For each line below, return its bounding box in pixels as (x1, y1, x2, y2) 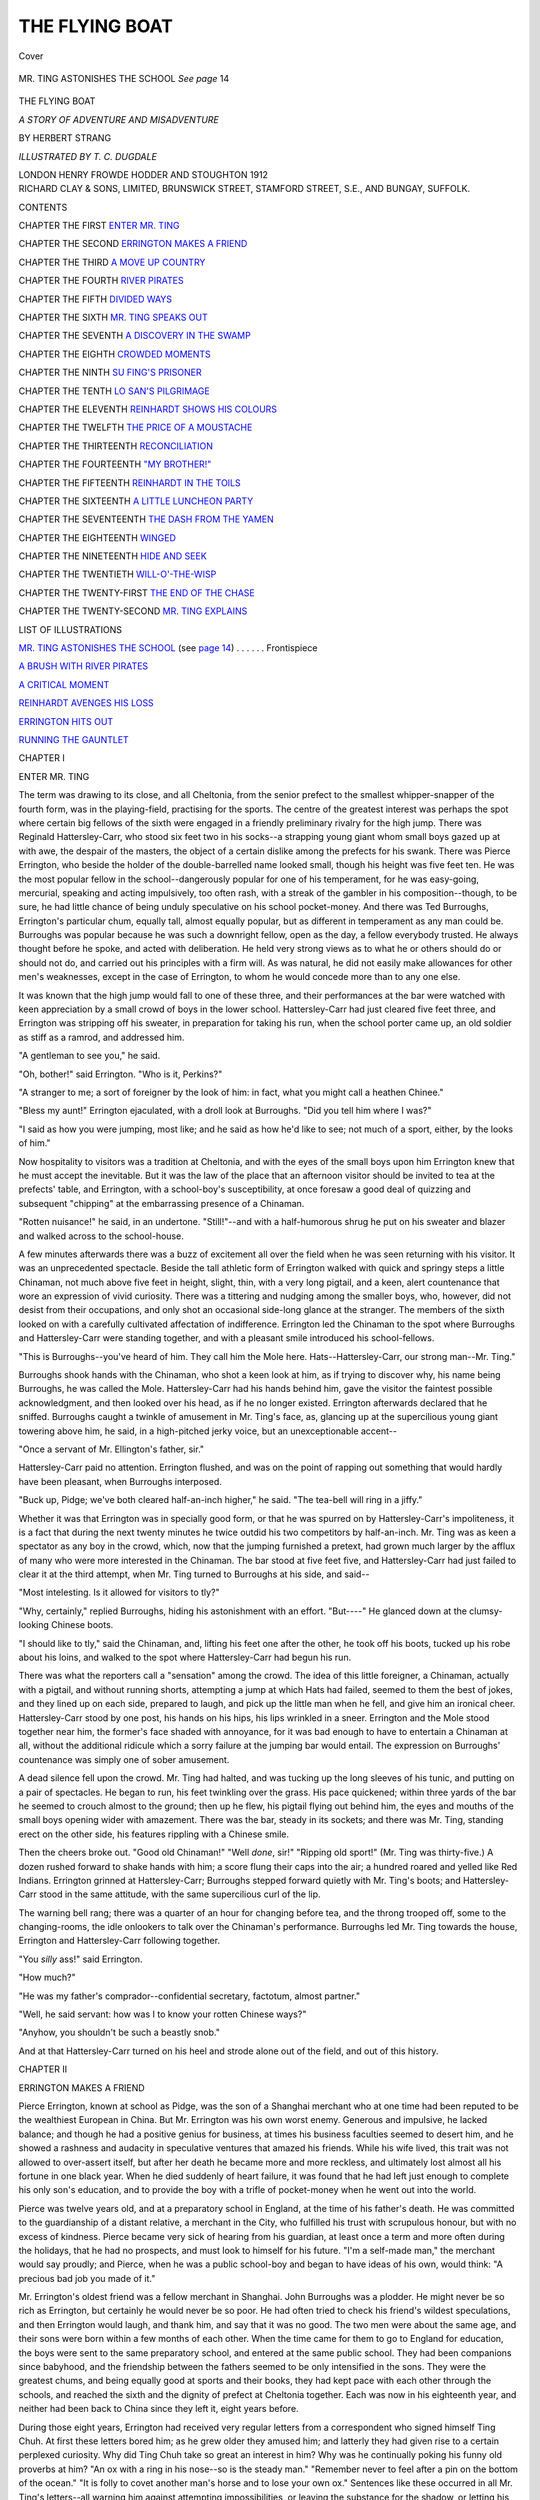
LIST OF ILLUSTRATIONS (18, 623, 122, 635)
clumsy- (468, 1605, 503, 1617)
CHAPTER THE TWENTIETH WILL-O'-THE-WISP (18, 568, 217, 580)
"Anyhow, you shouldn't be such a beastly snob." (18, 2026, 220, 2039)
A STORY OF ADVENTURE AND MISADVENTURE (18, 113, 220, 125)
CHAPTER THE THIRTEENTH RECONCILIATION (18, 440, 214, 452)
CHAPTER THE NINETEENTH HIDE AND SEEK (18, 550, 207, 562)
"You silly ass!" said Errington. (18, 1953, 143, 1965)
